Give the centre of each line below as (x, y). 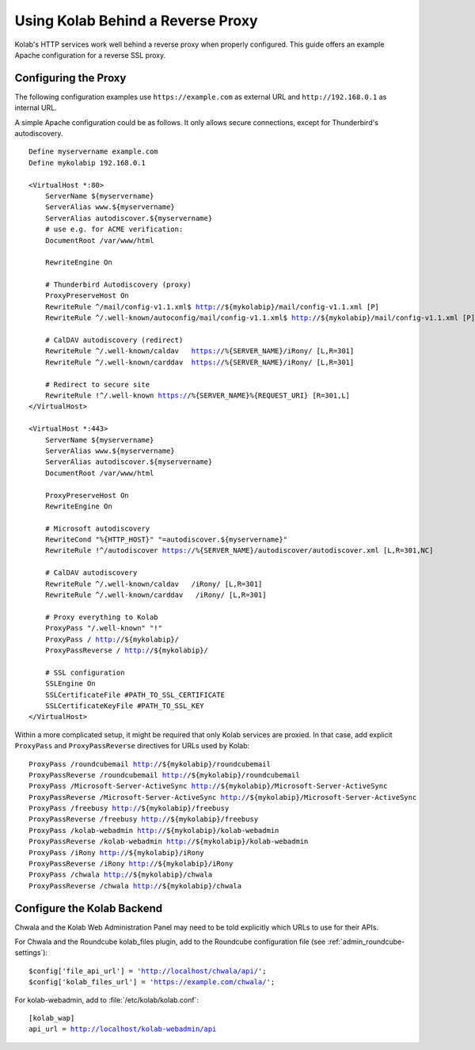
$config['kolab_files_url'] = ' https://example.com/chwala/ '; (152, 982)
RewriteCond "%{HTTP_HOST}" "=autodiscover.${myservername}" (166, 540)
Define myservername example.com (93, 152)
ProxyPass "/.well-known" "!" (103, 628)
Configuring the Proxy (70, 78)
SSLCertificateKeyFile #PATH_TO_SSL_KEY (125, 706)
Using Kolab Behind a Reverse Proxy (136, 21)
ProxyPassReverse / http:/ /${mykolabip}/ (127, 650)
